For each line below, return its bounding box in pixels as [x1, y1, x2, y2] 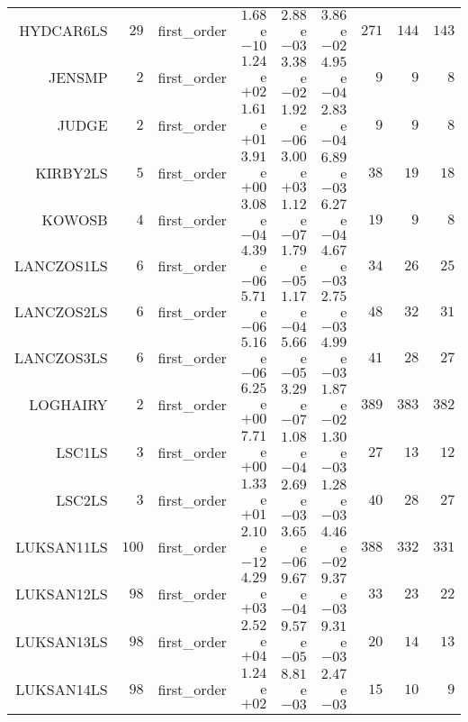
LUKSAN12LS [15, 583, 108, 604]
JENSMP [48, 67, 108, 87]
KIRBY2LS [35, 162, 108, 183]
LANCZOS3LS [14, 347, 108, 368]
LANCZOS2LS [14, 301, 108, 322]
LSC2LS [56, 489, 108, 510]
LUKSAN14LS [15, 679, 108, 699]
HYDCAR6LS [19, 20, 108, 41]
